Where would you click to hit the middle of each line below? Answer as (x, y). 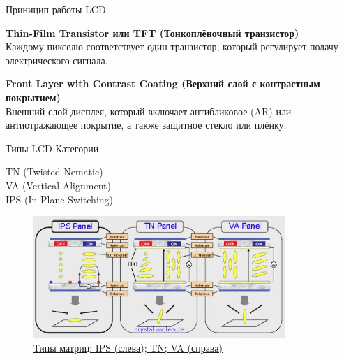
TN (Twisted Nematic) (54, 172)
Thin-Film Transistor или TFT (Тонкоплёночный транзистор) (152, 33)
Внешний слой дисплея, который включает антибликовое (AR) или (149, 111)
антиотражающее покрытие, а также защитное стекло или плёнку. (146, 125)
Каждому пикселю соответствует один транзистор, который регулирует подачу (172, 46)
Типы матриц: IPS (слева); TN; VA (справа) (128, 347)
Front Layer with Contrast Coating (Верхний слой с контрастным (163, 84)
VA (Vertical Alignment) (58, 185)
